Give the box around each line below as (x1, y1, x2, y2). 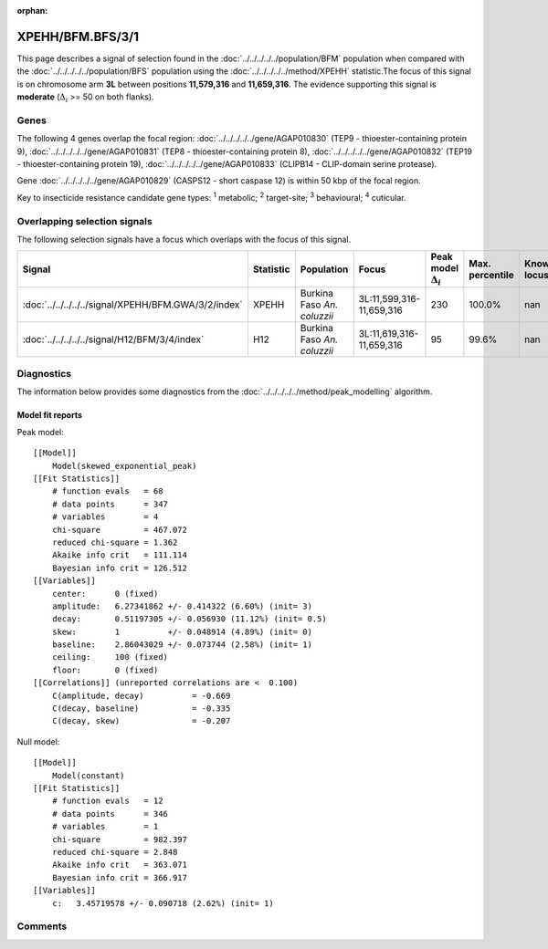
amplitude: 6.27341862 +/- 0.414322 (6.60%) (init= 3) (51, 600, 312, 611)
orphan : (16, 5, 48, 16)
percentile (469, 268, 515, 281)
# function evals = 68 (51, 486, 163, 496)
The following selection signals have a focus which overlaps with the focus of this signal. (16, 234, 352, 245)
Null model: (16, 735, 60, 747)
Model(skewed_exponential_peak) (51, 461, 197, 471)
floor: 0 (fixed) (51, 664, 159, 675)
